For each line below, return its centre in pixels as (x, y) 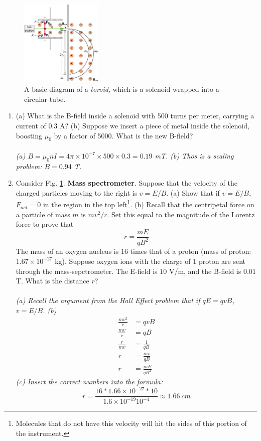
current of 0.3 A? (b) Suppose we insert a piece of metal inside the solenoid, (133, 125)
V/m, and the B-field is (205, 271)
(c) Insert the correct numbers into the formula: (89, 381)
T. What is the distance (52, 281)
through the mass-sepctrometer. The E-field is (87, 271)
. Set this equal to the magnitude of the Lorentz (181, 214)
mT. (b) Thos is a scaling (194, 155)
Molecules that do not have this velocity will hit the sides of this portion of (131, 423)
